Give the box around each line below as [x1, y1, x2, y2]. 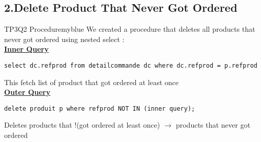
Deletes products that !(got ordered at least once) [4, 119, 160, 130]
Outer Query [4, 87, 51, 97]
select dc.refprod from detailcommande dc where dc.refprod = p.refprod [4, 62, 257, 69]
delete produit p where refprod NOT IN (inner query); [4, 105, 195, 112]
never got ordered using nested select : [4, 33, 125, 44]
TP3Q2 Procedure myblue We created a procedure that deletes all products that [4, 24, 255, 34]
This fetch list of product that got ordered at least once [4, 76, 179, 87]
